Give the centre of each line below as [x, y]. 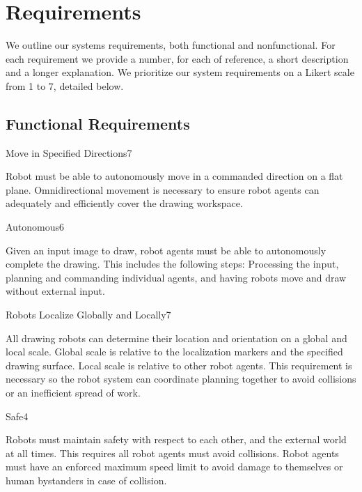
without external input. [55, 291]
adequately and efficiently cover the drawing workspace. [124, 203]
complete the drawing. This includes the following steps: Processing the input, [172, 264]
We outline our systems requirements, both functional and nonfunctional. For [171, 45]
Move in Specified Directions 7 [69, 152]
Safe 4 [17, 416]
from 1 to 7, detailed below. [65, 85]
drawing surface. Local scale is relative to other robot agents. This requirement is [179, 365]
